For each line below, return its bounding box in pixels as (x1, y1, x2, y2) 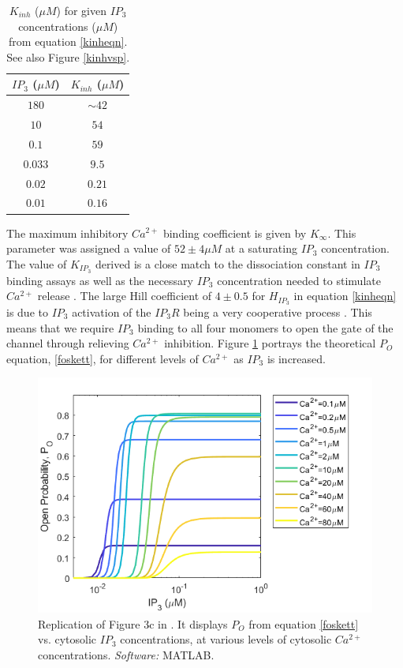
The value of (6, 255, 67, 272)
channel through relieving (6, 335, 129, 351)
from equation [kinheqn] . (9, 33, 128, 50)
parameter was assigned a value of (6, 240, 171, 257)
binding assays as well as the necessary (6, 272, 193, 288)
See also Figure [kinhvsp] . (6, 48, 130, 65)
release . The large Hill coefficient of (37, 287, 212, 304)
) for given (56, 2, 106, 18)
